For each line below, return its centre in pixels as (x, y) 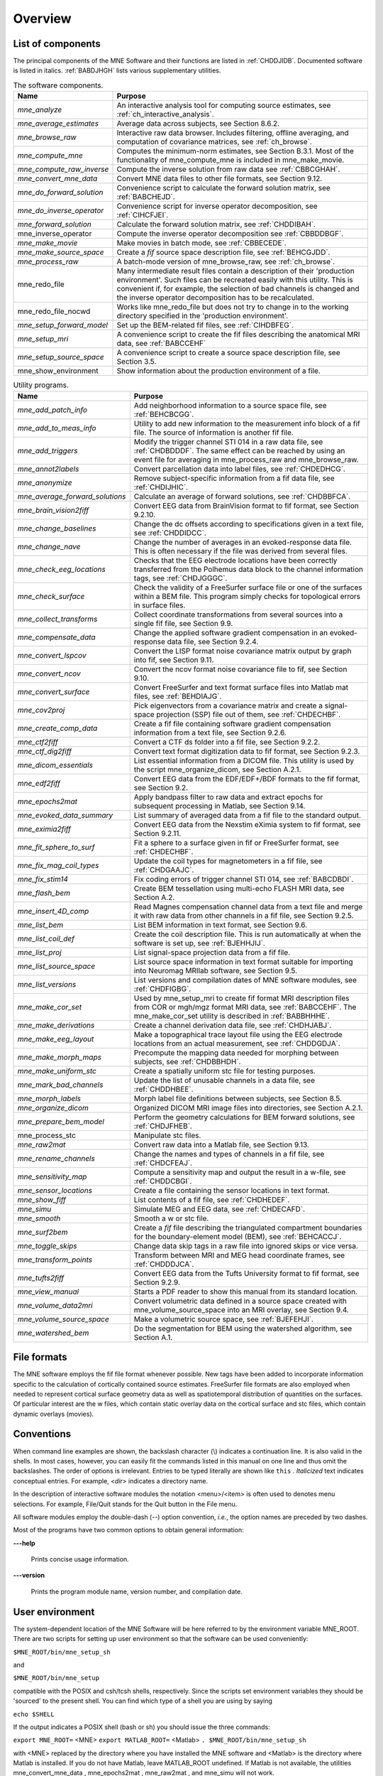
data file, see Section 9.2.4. (213, 641)
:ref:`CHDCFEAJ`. (163, 1163)
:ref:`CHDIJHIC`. (161, 487)
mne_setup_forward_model (62, 325)
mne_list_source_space (56, 966)
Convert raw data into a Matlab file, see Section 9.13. (222, 1144)
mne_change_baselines (57, 528)
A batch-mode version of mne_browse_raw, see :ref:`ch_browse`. (226, 261)
